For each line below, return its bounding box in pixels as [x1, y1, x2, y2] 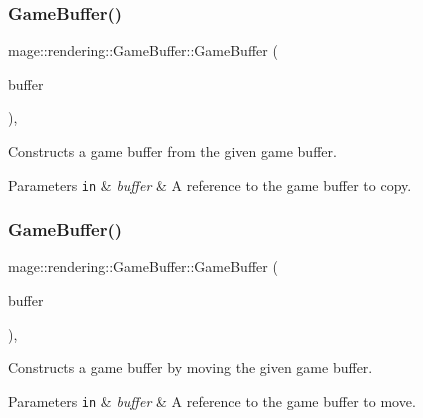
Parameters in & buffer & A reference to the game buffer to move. [8, 390, 416, 411]
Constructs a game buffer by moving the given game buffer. [8, 357, 373, 378]
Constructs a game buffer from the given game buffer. [8, 141, 337, 161]
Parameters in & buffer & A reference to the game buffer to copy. [8, 174, 412, 195]
